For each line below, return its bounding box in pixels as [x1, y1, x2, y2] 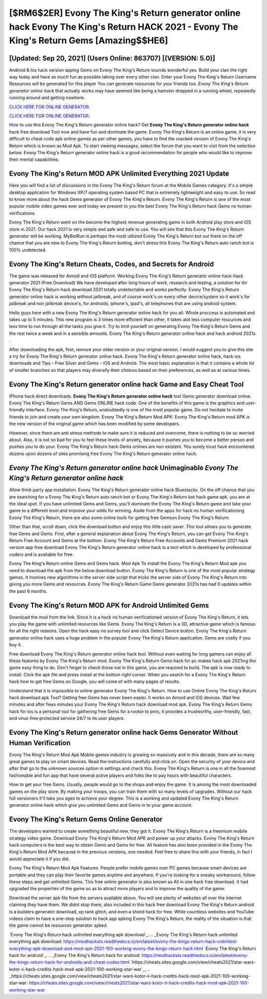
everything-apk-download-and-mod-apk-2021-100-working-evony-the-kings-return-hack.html [9, 945, 204, 952]
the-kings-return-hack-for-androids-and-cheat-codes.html [9, 959, 130, 965]
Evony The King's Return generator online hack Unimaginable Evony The [9, 463, 239, 472]
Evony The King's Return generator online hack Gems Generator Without [9, 728, 238, 736]
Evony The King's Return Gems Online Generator [9, 815, 163, 823]
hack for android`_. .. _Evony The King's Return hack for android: [9, 952, 141, 958]
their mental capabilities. [9, 156, 59, 163]
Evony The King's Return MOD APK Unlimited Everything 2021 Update [9, 170, 229, 178]
